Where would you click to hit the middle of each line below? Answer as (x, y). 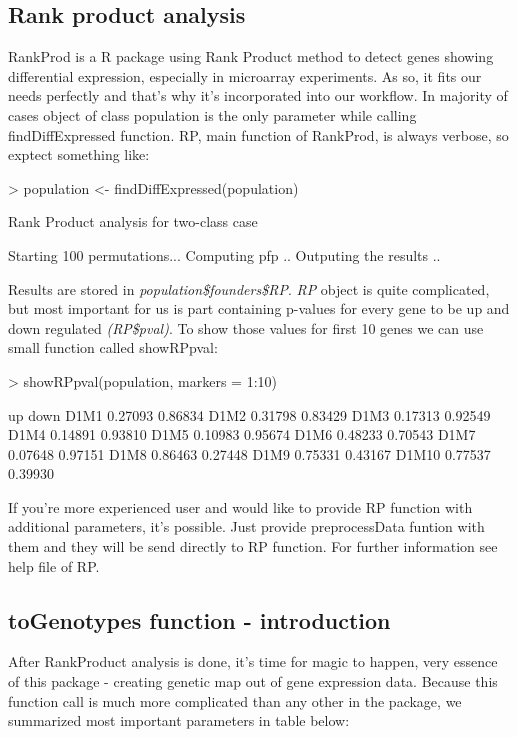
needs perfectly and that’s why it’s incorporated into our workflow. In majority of (258, 95)
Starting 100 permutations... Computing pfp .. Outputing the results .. (224, 254)
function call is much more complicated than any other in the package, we (235, 700)
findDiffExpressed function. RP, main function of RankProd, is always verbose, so (258, 134)
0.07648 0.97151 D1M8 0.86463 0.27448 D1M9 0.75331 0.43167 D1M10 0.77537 (249, 453)
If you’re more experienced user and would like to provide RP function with (240, 506)
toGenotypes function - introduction (199, 619)
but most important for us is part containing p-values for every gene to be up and (259, 308)
